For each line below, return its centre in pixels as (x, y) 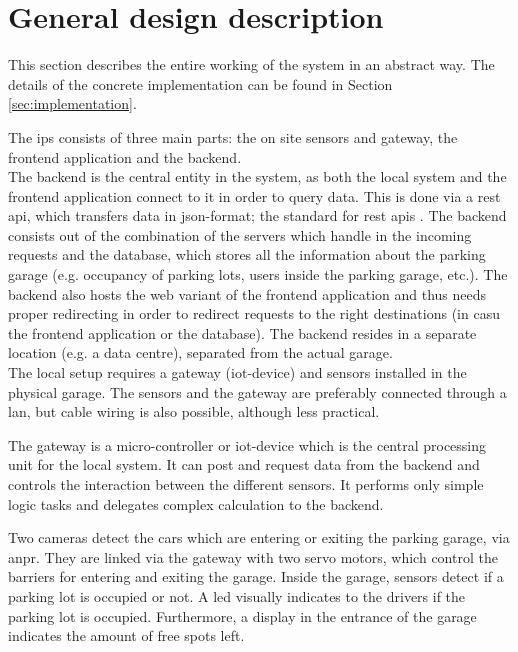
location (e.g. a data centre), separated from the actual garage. (200, 352)
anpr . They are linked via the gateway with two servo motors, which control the (253, 556)
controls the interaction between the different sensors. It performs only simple (246, 484)
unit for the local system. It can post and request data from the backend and (244, 464)
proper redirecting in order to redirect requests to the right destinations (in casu (254, 313)
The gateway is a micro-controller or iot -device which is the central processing (247, 444)
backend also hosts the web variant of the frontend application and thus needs (247, 293)
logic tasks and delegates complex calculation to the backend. (196, 503)
